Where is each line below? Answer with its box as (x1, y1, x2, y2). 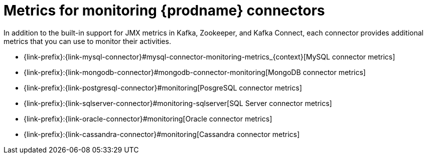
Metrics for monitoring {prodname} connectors (4, 2, 325, 19)
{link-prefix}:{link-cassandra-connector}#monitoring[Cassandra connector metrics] (24, 129, 300, 138)
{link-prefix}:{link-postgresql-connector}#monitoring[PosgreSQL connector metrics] (24, 83, 302, 92)
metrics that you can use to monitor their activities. (4, 36, 171, 45)
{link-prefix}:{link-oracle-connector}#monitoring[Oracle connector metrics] (24, 114, 272, 123)
